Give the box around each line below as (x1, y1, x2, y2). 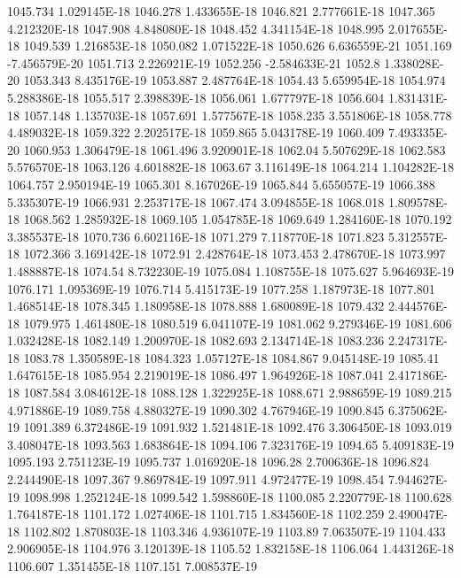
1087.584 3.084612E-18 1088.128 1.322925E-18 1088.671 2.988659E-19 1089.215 (23, 383, 452, 402)
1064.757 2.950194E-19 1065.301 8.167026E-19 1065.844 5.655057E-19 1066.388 (7, 174, 435, 193)
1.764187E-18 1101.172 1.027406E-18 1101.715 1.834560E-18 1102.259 (7, 505, 385, 523)
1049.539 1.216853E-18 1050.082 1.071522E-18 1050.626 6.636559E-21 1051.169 (23, 36, 452, 55)
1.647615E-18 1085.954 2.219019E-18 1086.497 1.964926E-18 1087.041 (7, 366, 385, 384)
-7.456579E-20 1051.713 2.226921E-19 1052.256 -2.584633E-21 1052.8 (7, 53, 380, 72)
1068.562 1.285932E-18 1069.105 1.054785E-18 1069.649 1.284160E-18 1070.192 (23, 210, 452, 228)
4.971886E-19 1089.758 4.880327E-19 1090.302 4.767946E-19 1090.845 (7, 400, 385, 419)
